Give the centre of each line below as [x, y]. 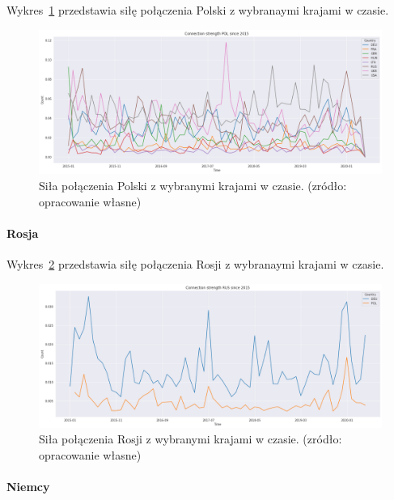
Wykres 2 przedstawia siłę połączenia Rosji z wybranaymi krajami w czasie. [195, 264]
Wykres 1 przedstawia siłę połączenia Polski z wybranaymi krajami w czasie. [198, 10]
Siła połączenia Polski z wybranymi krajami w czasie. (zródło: [193, 186]
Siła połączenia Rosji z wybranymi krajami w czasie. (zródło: [191, 439]
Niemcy [28, 487]
